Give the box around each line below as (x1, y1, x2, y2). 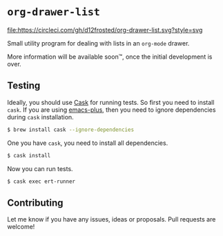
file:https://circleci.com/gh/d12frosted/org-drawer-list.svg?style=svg (7, 26, 203, 34)
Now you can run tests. (7, 164, 74, 173)
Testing (7, 80, 41, 92)
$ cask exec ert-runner (7, 178, 76, 185)
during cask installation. (7, 112, 74, 121)
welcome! (7, 223, 35, 231)
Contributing (7, 197, 64, 208)
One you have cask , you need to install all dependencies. (7, 139, 168, 147)
